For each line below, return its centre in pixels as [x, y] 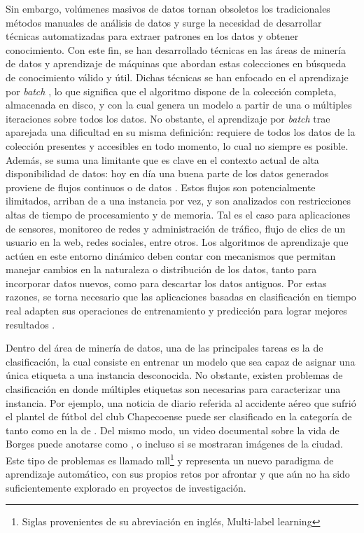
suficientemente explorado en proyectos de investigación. [126, 487]
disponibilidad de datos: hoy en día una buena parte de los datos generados [167, 173]
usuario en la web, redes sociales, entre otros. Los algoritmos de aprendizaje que [177, 242]
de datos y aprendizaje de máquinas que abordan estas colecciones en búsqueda [176, 63]
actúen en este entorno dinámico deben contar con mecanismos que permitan [171, 255]
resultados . [30, 324]
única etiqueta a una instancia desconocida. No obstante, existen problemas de [174, 375]
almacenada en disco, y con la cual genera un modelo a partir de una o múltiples [179, 105]
